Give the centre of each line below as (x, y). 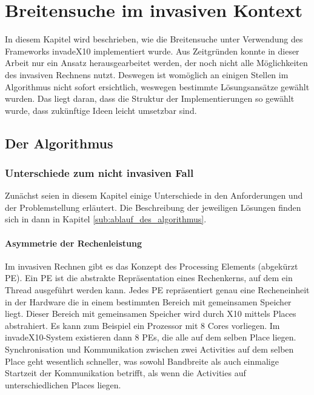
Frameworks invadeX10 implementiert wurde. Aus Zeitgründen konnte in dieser (152, 51)
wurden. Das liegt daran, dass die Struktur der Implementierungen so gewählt (150, 98)
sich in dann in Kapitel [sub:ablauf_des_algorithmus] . (106, 219)
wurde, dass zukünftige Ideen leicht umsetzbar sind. (101, 110)
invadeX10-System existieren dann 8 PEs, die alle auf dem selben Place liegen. (151, 337)
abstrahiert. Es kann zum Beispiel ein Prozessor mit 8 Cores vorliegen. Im (142, 325)
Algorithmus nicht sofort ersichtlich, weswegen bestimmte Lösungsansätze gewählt (157, 86)
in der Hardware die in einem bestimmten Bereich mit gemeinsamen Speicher (148, 301)
